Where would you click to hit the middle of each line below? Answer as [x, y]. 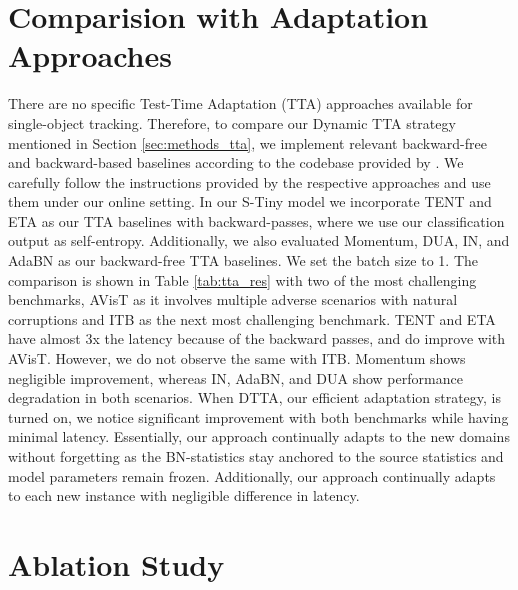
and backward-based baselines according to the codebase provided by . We [236, 162]
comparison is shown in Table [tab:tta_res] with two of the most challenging [242, 279]
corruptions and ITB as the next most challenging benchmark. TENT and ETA [252, 318]
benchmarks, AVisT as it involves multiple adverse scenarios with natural [233, 299]
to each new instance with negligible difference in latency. [184, 495]
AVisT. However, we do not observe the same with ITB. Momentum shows [237, 358]
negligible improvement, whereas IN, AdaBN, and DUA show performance [235, 377]
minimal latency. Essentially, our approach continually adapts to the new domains [259, 436]
